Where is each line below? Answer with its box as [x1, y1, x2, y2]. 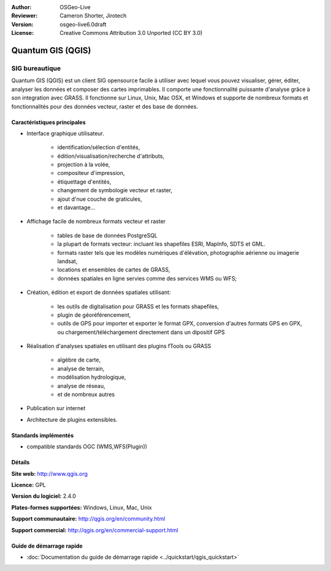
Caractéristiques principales [11, 118, 86, 126]
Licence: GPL [11, 481, 46, 488]
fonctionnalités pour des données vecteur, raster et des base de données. [11, 103, 199, 110]
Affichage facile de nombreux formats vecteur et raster [26, 218, 166, 225]
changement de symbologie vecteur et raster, [57, 187, 173, 194]
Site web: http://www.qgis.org [11, 470, 88, 477]
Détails [11, 459, 30, 466]
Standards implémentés [11, 432, 74, 439]
